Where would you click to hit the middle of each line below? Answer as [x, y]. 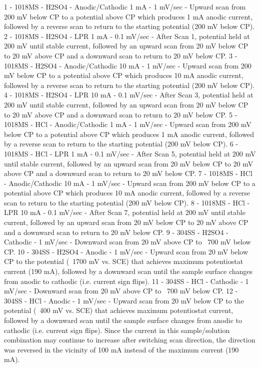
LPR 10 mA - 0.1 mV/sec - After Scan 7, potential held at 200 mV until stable [125, 212]
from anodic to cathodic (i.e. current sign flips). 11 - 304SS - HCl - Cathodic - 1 [126, 281]
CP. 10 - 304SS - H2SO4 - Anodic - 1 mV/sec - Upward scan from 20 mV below [126, 251]
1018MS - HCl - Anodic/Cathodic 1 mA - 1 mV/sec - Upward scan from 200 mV [128, 124]
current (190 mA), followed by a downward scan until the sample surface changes [128, 271]
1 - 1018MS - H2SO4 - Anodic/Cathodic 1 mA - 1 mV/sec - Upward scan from [125, 6]
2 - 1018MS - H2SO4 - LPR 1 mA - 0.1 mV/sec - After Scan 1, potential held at [127, 36]
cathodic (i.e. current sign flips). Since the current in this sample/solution [117, 330]
